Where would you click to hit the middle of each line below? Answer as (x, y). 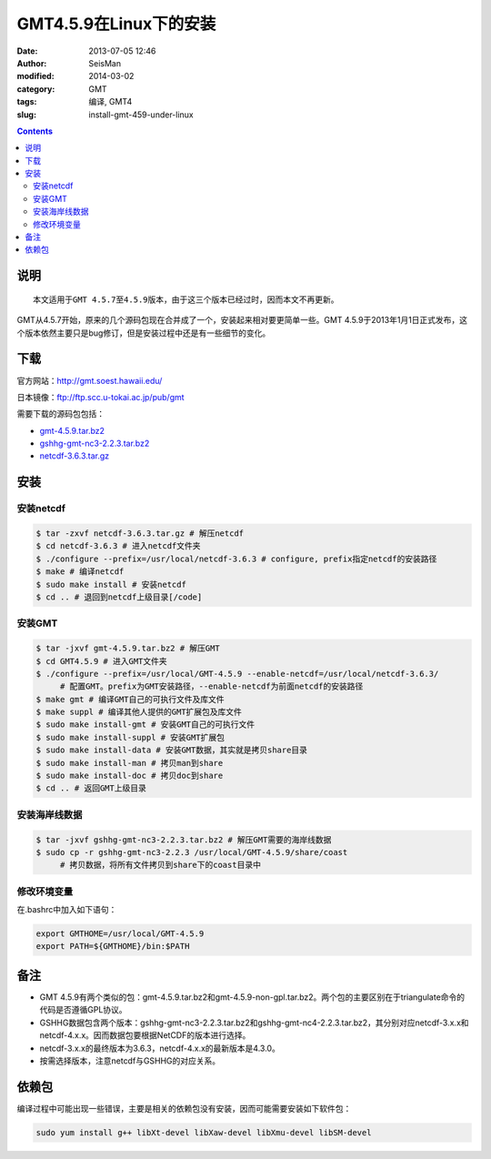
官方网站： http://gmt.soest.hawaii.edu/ (90, 380)
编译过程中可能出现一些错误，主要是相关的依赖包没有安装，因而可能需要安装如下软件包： (184, 1108)
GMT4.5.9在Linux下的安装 (116, 24)
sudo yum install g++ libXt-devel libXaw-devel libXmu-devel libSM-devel (204, 1132)
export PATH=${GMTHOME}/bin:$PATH (113, 947)
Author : (32, 63)
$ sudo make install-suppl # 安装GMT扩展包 (130, 737)
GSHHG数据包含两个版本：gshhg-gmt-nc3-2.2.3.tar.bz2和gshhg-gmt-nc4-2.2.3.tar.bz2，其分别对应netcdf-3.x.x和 (254, 1023)
